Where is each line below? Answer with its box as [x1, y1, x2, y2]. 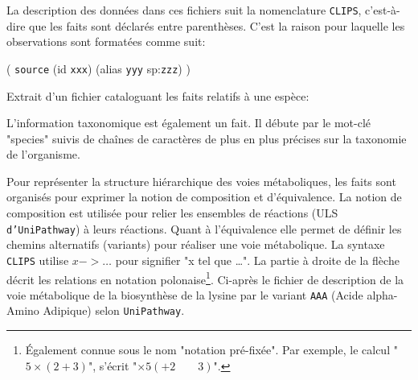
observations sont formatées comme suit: [6, 33, 206, 50]
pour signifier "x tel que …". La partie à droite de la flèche [115, 251, 400, 268]
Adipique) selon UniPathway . [43, 302, 185, 319]
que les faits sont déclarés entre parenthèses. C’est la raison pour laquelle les [29, 17, 405, 34]
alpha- [367, 286, 398, 303]
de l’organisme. [6, 146, 80, 163]
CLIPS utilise [6, 251, 69, 268]
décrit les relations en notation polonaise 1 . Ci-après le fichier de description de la [6, 268, 404, 287]
